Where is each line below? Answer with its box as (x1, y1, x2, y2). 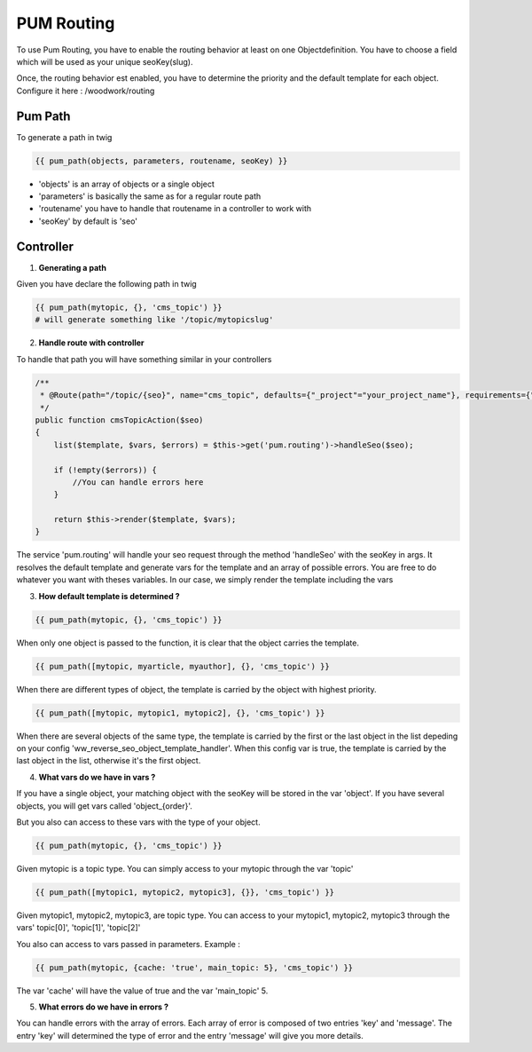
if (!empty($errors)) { (53, 464, 157, 475)
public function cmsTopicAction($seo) (35, 415, 204, 425)
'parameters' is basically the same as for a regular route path (38, 191, 262, 202)
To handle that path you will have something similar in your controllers (16, 353, 272, 364)
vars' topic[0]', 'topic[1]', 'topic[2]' (16, 922, 141, 933)
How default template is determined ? (38, 590, 181, 601)
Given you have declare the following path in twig (16, 279, 197, 289)
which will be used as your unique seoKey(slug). (16, 56, 193, 67)
